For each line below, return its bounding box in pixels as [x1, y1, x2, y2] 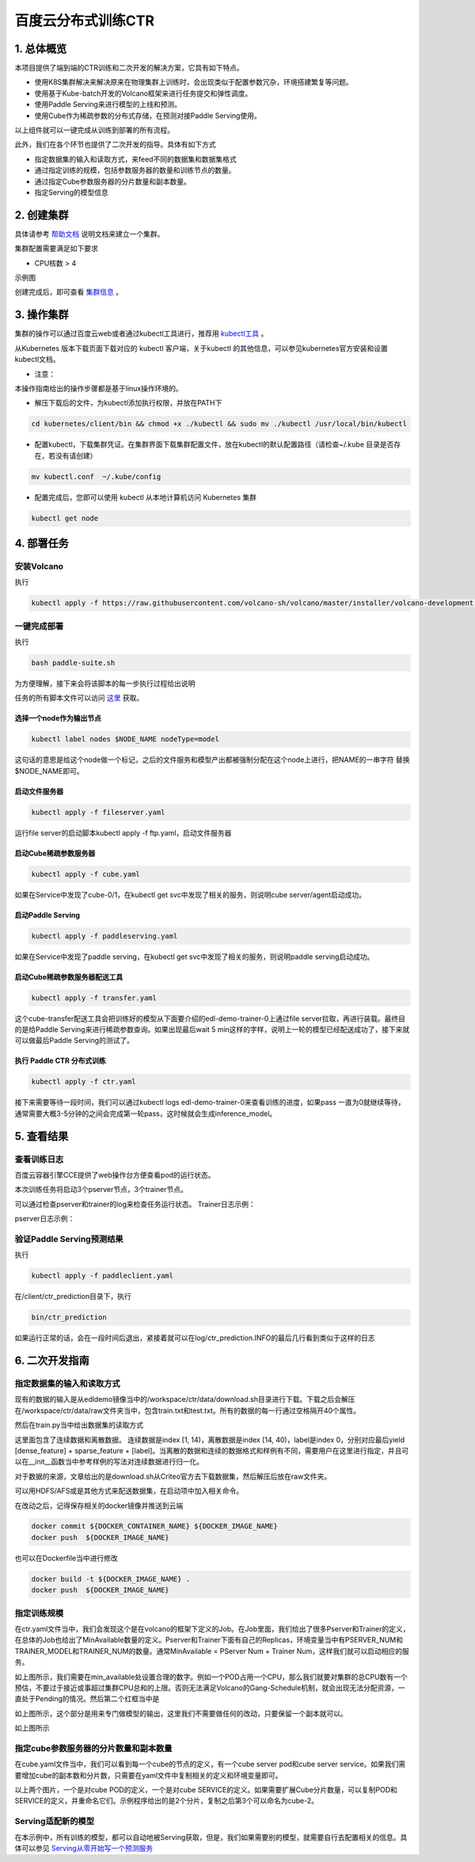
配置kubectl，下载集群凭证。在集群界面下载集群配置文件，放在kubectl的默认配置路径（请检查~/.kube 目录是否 [34, 440, 394, 449]
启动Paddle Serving [14, 910, 81, 920]
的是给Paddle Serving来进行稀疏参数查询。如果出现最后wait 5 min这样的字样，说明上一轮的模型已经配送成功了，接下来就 [14, 1025, 410, 1034]
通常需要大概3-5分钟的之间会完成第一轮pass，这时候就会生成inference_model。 [14, 1109, 277, 1118]
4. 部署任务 [14, 537, 69, 550]
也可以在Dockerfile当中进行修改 [14, 1553, 118, 1563]
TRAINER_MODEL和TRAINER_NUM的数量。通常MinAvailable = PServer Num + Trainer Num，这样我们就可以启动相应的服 [14, 1646, 409, 1655]
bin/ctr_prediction [31, 1313, 107, 1322]
